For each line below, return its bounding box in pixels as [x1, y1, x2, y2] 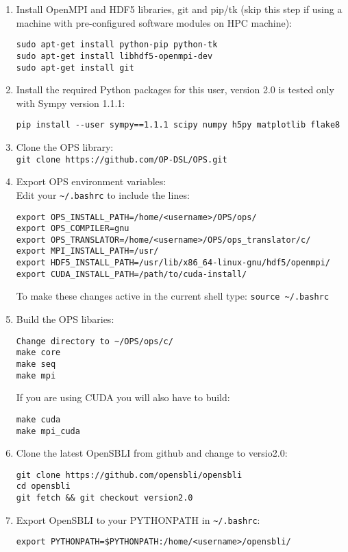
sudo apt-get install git [16, 62, 134, 73]
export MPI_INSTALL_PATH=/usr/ [16, 246, 159, 256]
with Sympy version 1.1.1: [16, 95, 125, 110]
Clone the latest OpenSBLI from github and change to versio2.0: [16, 446, 288, 460]
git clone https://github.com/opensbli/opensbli [16, 470, 243, 480]
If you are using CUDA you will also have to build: [16, 390, 230, 405]
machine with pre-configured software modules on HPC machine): [16, 15, 292, 29]
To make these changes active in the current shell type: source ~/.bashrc [16, 289, 330, 303]
